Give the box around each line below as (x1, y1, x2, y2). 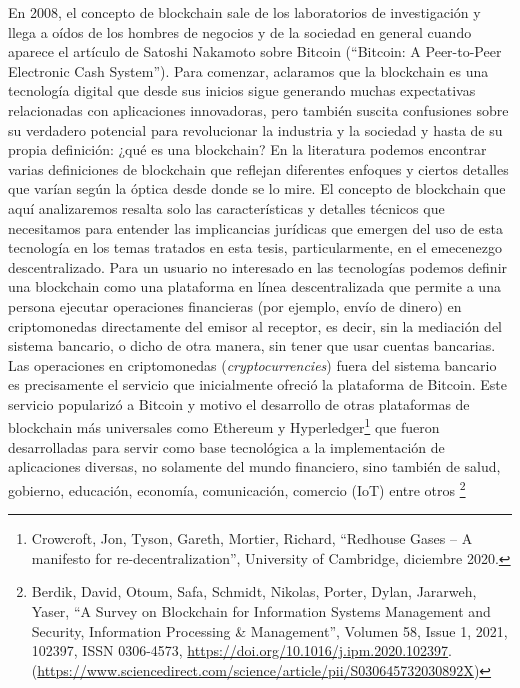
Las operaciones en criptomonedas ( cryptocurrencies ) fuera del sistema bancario (8, 354, 497, 375)
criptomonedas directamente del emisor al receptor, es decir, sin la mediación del (8, 315, 502, 336)
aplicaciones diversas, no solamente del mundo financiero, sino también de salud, (8, 456, 501, 477)
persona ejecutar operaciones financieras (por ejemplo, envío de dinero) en (8, 295, 462, 316)
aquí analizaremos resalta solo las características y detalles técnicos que (8, 197, 445, 218)
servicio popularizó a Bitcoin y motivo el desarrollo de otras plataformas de (8, 393, 470, 414)
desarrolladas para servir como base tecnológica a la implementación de (8, 436, 445, 457)
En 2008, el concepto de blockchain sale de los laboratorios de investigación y (8, 2, 481, 22)
